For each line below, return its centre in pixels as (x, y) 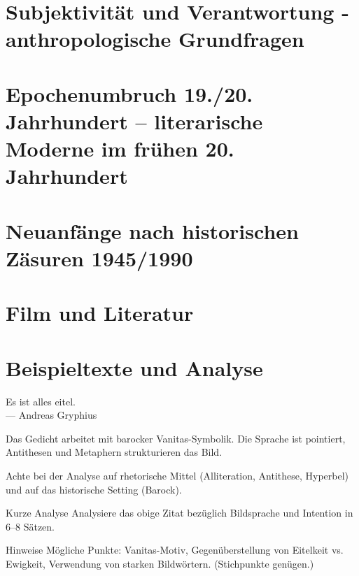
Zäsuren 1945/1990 (99, 258)
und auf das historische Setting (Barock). (94, 489)
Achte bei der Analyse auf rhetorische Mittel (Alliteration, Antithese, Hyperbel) (177, 475)
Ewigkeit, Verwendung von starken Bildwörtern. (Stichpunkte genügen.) (160, 563)
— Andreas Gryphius (51, 415)
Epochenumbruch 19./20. (129, 93)
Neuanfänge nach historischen (152, 230)
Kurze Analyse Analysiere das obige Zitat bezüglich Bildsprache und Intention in (179, 513)
